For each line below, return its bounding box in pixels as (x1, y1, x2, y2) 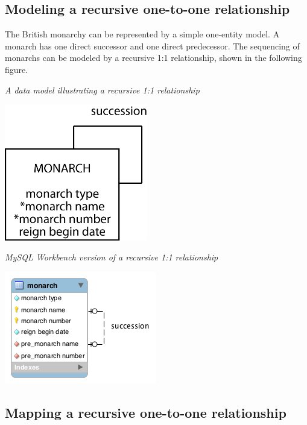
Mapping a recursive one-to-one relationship (5, 403, 286, 421)
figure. (5, 63, 28, 75)
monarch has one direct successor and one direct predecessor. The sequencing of (5, 39, 300, 52)
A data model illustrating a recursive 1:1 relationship (5, 83, 200, 96)
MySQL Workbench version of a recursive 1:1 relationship (5, 251, 218, 263)
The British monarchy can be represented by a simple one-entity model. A (5, 28, 280, 40)
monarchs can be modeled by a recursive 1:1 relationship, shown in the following (5, 51, 302, 64)
